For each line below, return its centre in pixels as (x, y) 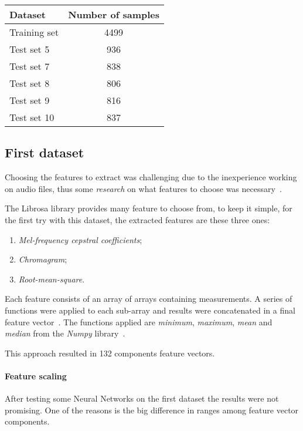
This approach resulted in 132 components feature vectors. (110, 353)
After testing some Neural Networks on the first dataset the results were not (142, 398)
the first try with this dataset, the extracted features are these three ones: (137, 219)
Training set (34, 32)
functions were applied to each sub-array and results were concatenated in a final (150, 310)
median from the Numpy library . (65, 333)
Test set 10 (32, 117)
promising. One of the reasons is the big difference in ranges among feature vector (152, 410)
